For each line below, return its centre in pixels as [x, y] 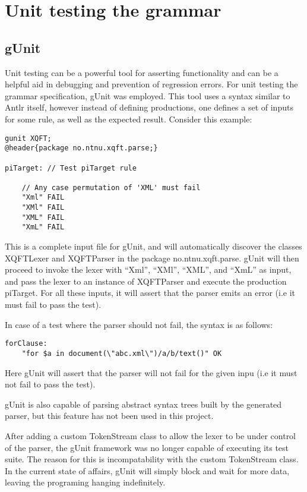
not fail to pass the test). [50, 384]
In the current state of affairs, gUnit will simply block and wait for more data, [147, 470]
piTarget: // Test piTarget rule [71, 168]
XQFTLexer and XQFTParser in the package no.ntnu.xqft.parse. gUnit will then [152, 258]
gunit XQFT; [28, 138]
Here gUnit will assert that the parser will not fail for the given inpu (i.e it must [151, 372]
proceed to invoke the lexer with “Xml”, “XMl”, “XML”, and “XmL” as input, [148, 269]
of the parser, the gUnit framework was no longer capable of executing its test [147, 447]
